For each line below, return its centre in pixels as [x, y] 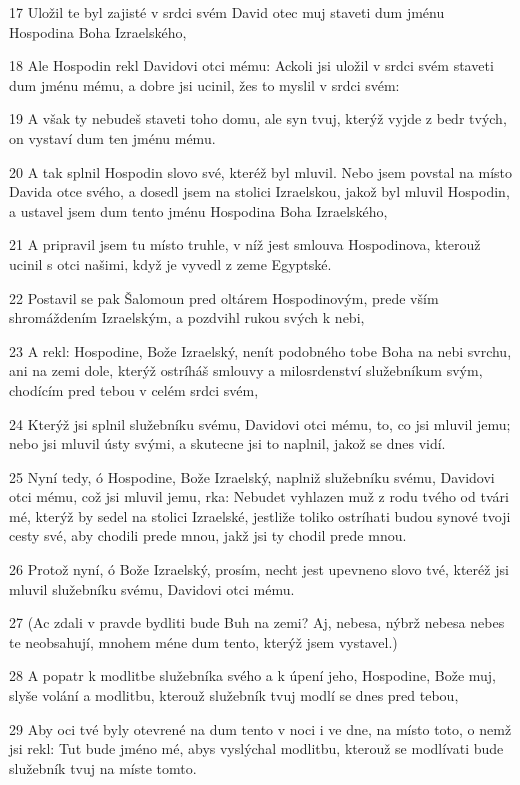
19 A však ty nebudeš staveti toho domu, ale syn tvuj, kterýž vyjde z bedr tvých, [258, 118]
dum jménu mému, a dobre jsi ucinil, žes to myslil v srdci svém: [204, 84]
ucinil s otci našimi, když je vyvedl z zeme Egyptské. [170, 263]
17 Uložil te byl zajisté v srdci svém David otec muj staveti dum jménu [227, 12]
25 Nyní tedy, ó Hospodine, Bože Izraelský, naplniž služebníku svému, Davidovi [252, 476]
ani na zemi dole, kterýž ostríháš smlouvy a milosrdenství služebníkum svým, [246, 370]
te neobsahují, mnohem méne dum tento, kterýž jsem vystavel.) [203, 641]
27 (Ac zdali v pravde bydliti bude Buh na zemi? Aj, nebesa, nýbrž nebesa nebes [257, 622]
